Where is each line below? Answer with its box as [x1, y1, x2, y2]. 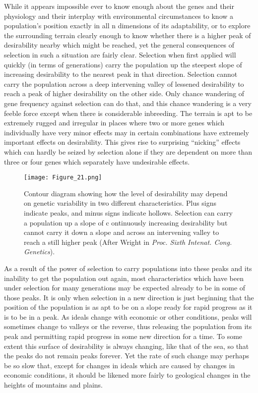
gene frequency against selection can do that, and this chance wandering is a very [4, 98, 252, 108]
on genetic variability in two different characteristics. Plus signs [24, 198, 217, 208]
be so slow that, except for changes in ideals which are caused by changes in [4, 360, 235, 370]
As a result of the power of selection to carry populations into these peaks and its [4, 263, 252, 273]
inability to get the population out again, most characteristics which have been [4, 273, 244, 283]
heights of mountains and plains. [4, 380, 103, 390]
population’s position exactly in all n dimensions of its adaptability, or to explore [4, 20, 251, 31]
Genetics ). [24, 246, 55, 257]
